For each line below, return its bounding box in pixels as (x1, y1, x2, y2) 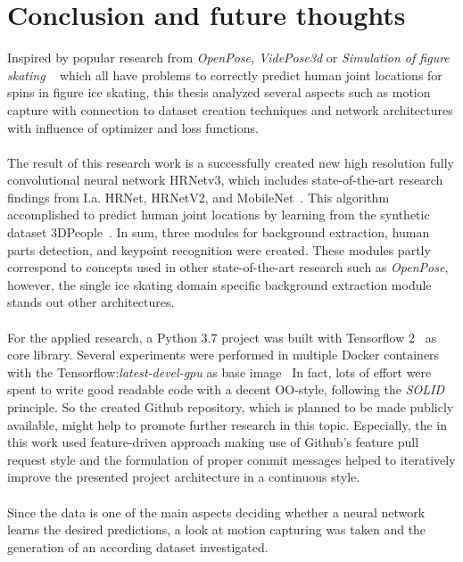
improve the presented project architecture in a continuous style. (7, 467, 360, 486)
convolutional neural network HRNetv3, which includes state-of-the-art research (7, 170, 443, 189)
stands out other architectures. (7, 293, 175, 311)
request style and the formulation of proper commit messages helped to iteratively (7, 450, 456, 468)
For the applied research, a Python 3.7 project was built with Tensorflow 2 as (7, 327, 437, 346)
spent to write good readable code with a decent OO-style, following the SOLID (7, 380, 445, 399)
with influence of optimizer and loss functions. (7, 118, 259, 136)
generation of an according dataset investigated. (7, 537, 269, 556)
